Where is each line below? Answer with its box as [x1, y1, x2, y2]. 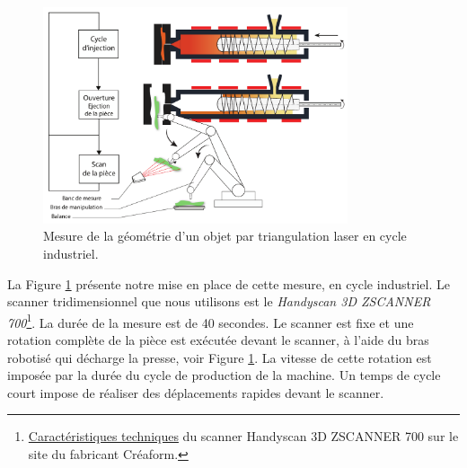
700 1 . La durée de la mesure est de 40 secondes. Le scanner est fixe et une [7, 310, 414, 331]
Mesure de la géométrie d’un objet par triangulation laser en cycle [43, 226, 407, 245]
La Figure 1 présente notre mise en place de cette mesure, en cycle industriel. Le [7, 274, 450, 293]
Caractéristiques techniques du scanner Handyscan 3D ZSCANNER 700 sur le [28, 427, 459, 446]
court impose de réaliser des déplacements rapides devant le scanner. [7, 383, 384, 402]
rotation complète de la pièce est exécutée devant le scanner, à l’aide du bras [7, 331, 429, 349]
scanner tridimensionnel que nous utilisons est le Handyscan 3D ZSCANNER [7, 292, 431, 311]
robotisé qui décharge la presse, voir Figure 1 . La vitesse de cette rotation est [7, 348, 432, 366]
